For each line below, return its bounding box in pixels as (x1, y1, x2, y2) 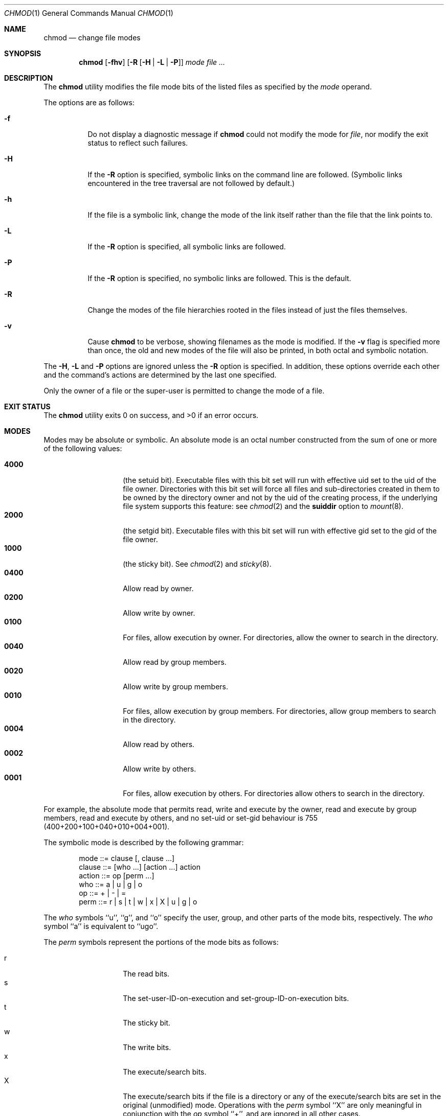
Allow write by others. (123, 764, 196, 773)
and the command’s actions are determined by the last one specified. (43, 370, 277, 379)
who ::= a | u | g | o (79, 880, 143, 889)
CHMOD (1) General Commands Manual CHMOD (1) (4, 9, 173, 17)
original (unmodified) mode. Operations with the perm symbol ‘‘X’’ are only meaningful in (123, 1101, 422, 1109)
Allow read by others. (123, 740, 195, 749)
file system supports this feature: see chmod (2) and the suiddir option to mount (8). (123, 502, 404, 510)
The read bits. (123, 969, 170, 978)
